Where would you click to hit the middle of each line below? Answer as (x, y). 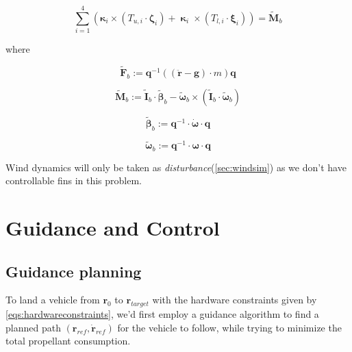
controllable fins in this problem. (74, 180)
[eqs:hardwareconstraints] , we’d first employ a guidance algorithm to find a (162, 314)
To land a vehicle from (53, 300)
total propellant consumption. (68, 341)
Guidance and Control (113, 227)
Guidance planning (74, 271)
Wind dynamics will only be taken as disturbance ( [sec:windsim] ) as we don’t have (176, 167)
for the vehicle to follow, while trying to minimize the (229, 327)
